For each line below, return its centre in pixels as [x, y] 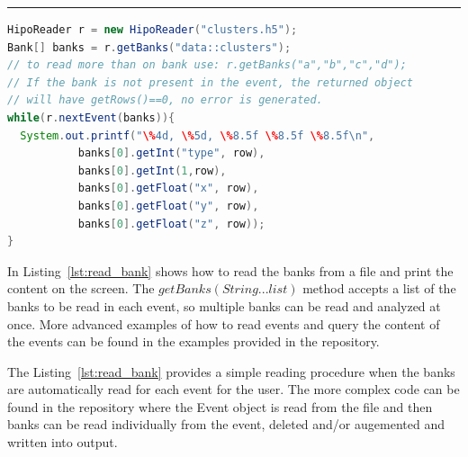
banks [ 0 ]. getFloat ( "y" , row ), [168, 206]
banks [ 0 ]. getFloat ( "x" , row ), [168, 188]
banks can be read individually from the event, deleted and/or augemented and [226, 424]
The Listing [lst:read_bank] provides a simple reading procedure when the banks [231, 371]
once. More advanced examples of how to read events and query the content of [224, 323]
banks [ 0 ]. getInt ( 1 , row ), [152, 170]
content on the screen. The [81, 288]
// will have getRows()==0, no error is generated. [165, 100]
